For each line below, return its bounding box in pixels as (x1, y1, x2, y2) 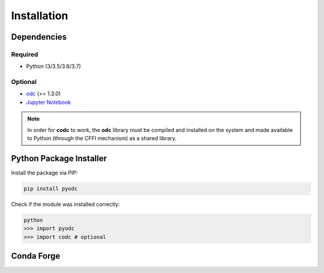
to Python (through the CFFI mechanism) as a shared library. (27, 135, 177, 142)
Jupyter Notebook (26, 98, 71, 106)
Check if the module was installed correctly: (11, 200, 120, 208)
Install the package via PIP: (11, 169, 78, 176)
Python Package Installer (11, 153, 107, 163)
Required (11, 50, 38, 58)
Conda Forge (11, 251, 61, 261)
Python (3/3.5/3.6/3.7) (26, 63, 81, 70)
